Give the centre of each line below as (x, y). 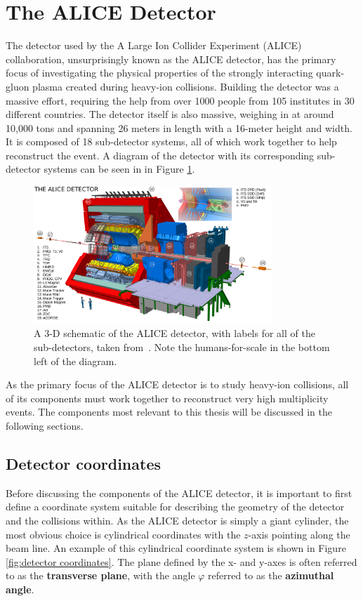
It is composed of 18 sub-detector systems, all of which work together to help (171, 141)
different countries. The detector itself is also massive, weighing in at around (170, 114)
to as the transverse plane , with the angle (100, 575)
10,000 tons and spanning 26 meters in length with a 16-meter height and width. (179, 127)
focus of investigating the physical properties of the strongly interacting (159, 73)
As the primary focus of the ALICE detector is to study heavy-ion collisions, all (177, 384)
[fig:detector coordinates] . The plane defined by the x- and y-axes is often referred (181, 561)
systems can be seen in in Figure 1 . (119, 169)
